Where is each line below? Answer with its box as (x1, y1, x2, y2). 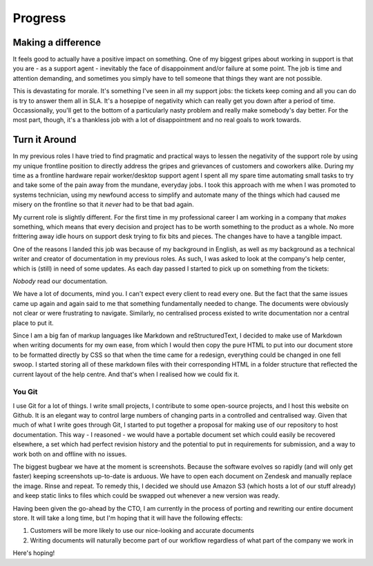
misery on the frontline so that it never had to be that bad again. (12, 200, 194, 208)
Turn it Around (12, 134, 77, 146)
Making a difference (12, 37, 102, 48)
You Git (12, 387, 38, 397)
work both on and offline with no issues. (12, 449, 127, 458)
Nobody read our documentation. (12, 277, 108, 285)
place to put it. (12, 318, 55, 327)
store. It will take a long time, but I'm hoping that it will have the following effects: (12, 514, 243, 522)
